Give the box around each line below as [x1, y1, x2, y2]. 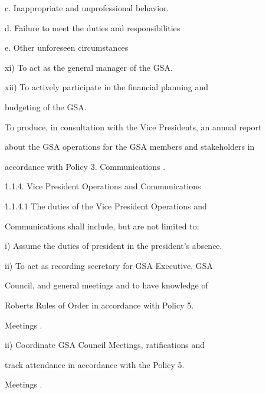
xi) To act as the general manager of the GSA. [5, 61, 173, 73]
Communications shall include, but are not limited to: [5, 219, 199, 232]
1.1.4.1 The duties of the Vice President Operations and [5, 199, 207, 212]
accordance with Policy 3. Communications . [5, 160, 166, 172]
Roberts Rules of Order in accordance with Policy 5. [5, 298, 194, 311]
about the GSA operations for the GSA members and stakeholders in [5, 140, 255, 153]
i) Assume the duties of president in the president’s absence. [5, 239, 222, 252]
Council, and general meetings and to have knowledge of [5, 279, 208, 291]
